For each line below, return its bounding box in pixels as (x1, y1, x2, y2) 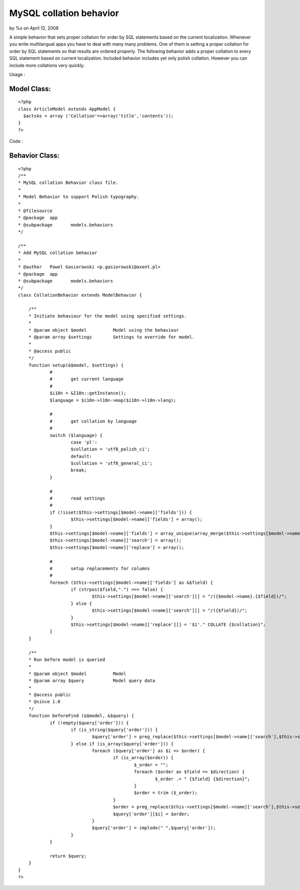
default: (70, 454, 92, 459)
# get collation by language (49, 418, 137, 424)
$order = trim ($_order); (133, 790, 197, 796)
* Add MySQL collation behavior (18, 250, 97, 256)
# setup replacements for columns (49, 565, 150, 571)
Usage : (9, 71, 25, 77)
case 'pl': (70, 439, 97, 445)
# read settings (49, 496, 105, 501)
